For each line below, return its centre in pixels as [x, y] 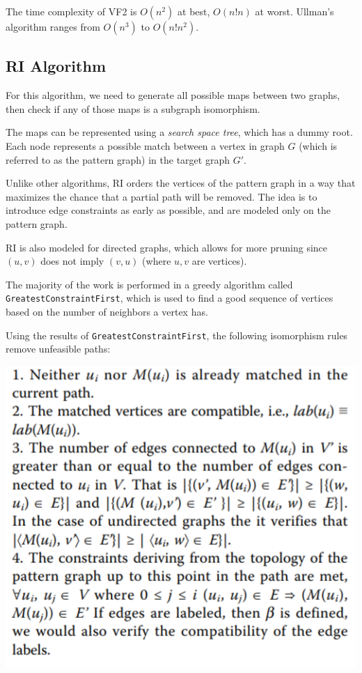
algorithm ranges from [53, 26]
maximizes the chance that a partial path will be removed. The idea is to [162, 196]
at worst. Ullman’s [294, 11]
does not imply [72, 261]
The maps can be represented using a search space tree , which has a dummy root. [179, 132]
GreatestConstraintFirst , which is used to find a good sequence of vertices [170, 298]
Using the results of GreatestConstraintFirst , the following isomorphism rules [177, 335]
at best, [194, 11]
